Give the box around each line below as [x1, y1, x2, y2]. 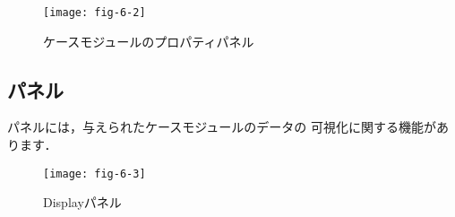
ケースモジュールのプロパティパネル [43, 31, 254, 50]
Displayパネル [43, 193, 122, 212]
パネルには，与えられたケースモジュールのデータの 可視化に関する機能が [7, 117, 436, 136]
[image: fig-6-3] [43, 167, 146, 180]
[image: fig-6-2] [43, 6, 146, 19]
